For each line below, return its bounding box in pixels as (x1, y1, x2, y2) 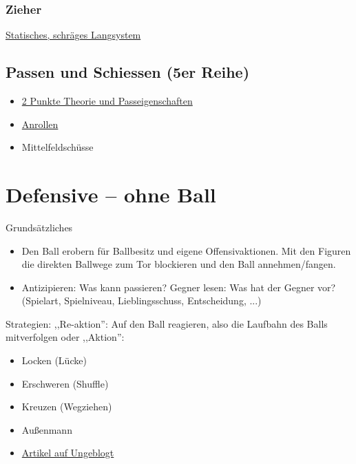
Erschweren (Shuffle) (21, 376, 109, 390)
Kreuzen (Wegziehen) (21, 399, 112, 414)
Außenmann (21, 422, 72, 436)
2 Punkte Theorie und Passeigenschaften (21, 94, 193, 108)
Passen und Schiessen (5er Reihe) (6, 61, 250, 83)
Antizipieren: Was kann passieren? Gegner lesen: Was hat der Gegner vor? (21, 280, 336, 294)
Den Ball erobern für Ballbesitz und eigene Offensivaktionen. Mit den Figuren (21, 243, 351, 257)
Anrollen (21, 116, 59, 131)
